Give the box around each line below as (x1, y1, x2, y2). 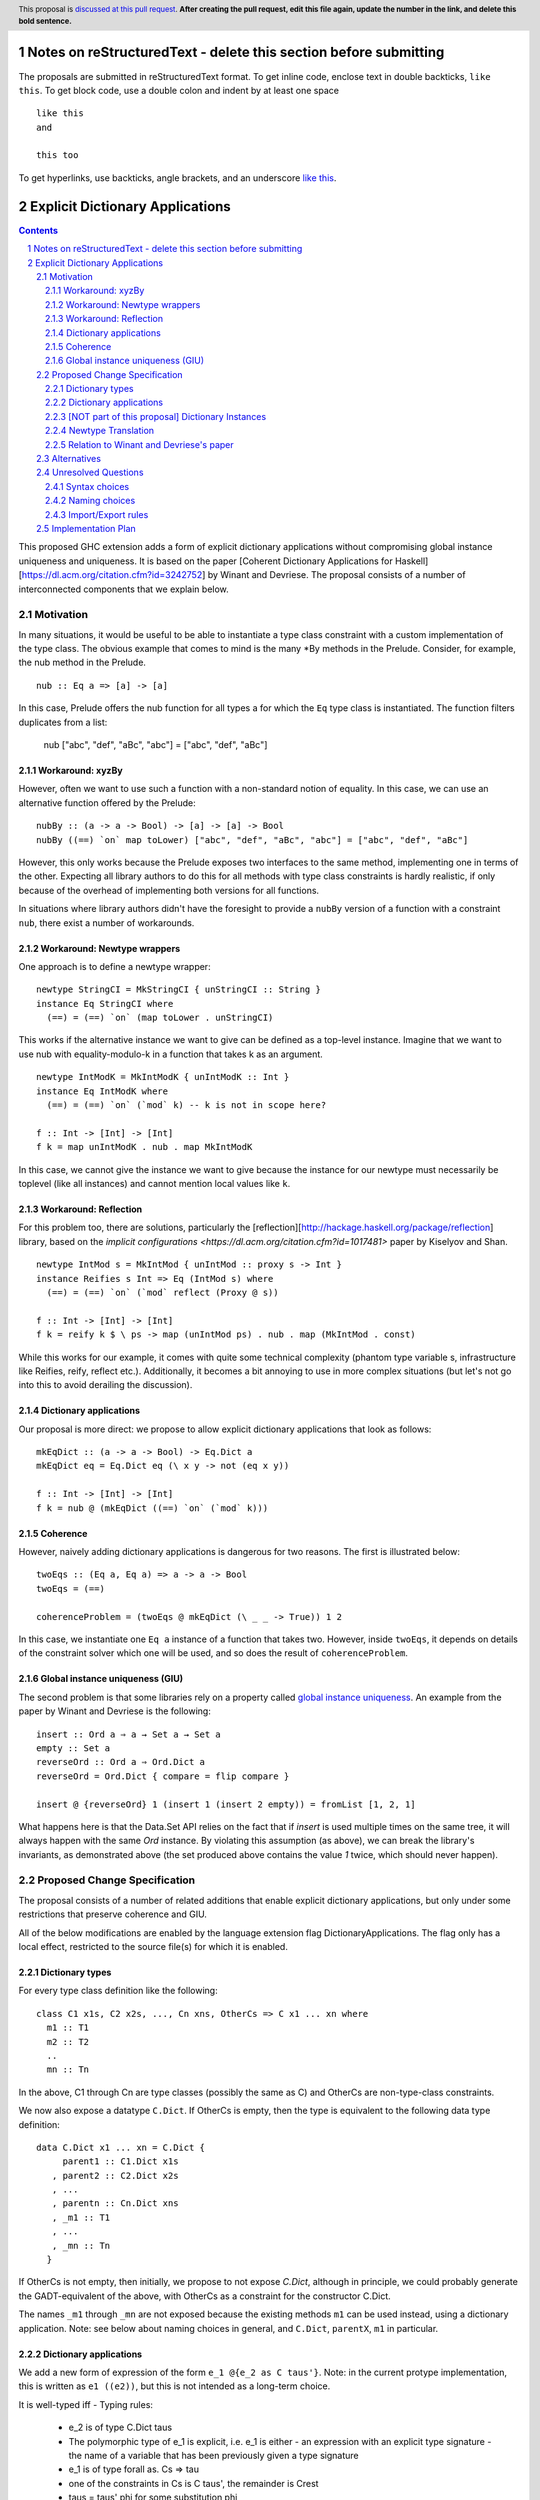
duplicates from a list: (18, 716, 108, 728)
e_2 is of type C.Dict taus (68, 2421, 173, 2434)
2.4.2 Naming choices (45, 495, 136, 507)
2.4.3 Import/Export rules (45, 508, 149, 520)
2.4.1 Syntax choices (45, 480, 130, 492)
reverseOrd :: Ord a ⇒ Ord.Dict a (36, 1756, 205, 1768)
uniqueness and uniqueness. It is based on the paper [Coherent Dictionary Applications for (18, 555, 394, 567)
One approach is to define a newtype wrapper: (18, 960, 211, 972)
